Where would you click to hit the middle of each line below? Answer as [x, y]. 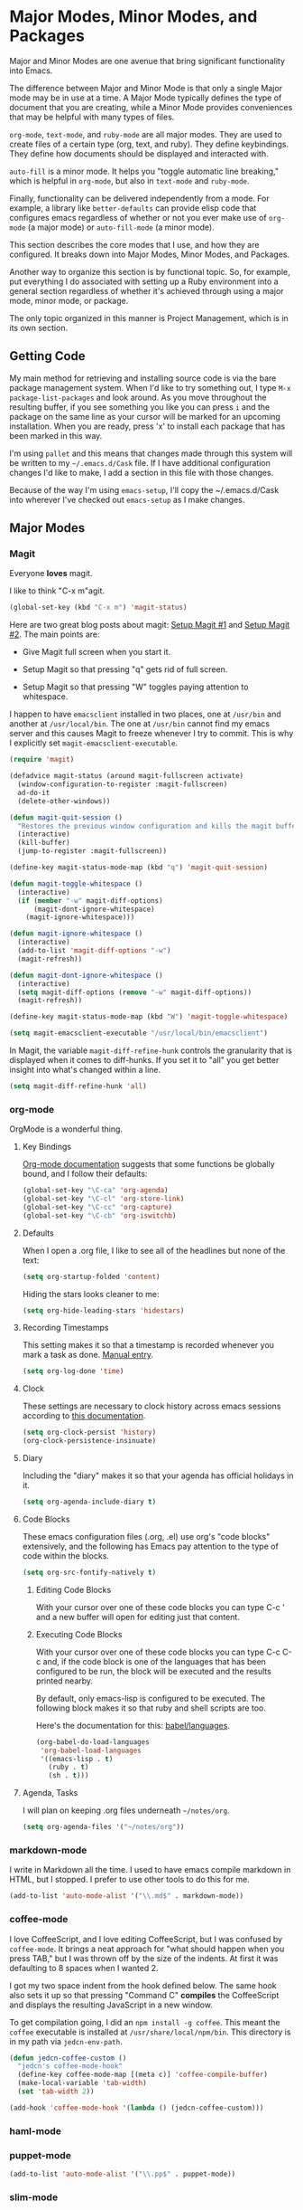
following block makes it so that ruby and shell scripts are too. [151, 1708]
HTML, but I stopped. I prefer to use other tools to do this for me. [129, 1880]
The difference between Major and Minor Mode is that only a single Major [146, 88]
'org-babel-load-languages [91, 1750]
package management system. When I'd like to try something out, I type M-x [150, 387]
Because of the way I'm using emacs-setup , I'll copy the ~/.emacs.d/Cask [144, 489]
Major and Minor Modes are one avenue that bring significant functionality [147, 61]
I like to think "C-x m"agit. [57, 591]
